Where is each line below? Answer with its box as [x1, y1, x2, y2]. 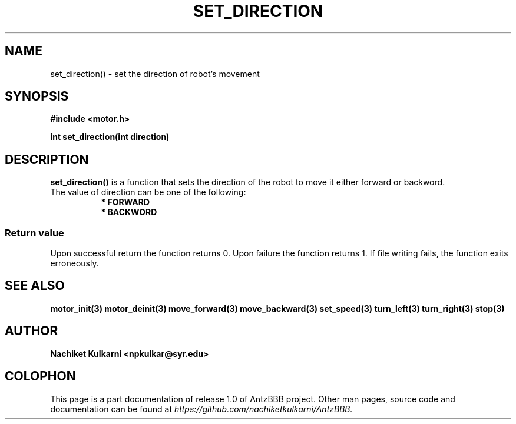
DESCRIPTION [5, 152, 89, 167]
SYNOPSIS [5, 89, 69, 104]
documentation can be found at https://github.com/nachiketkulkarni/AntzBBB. [50, 403, 353, 414]
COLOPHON [5, 369, 76, 384]
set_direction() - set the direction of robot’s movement [50, 68, 260, 79]
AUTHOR [5, 323, 58, 339]
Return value [5, 226, 64, 239]
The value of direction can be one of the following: [50, 187, 246, 198]
